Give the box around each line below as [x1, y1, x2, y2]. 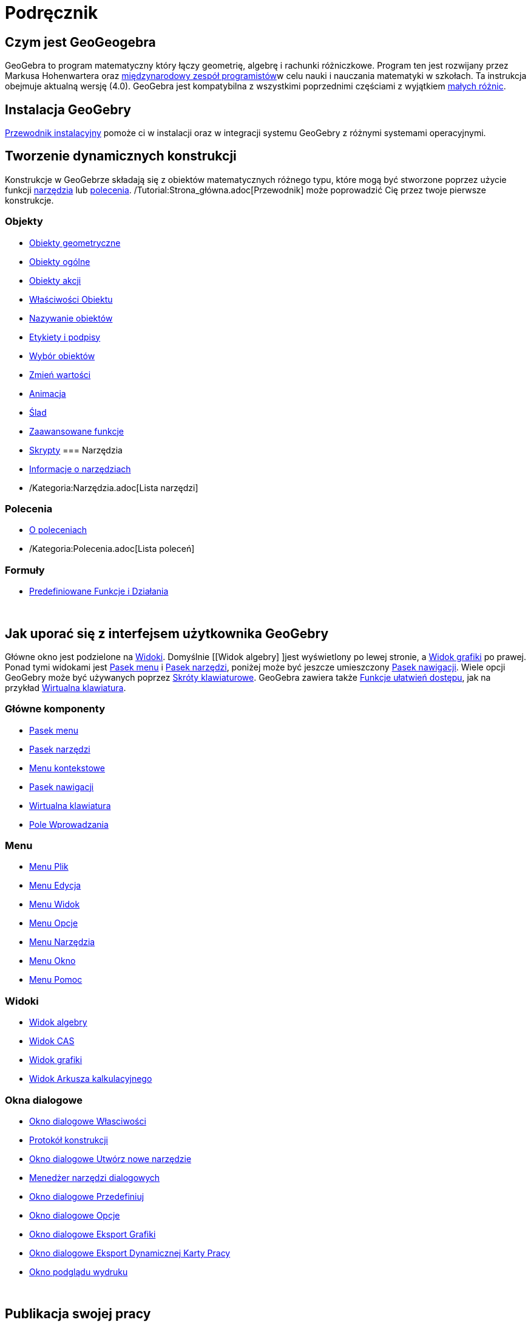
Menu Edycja [29, 880, 81, 891]
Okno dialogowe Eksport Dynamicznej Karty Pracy [29, 1247, 231, 1258]
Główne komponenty [5, 703, 105, 715]
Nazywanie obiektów [29, 312, 113, 323]
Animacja [29, 388, 66, 399]
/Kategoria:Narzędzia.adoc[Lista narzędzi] [29, 482, 198, 493]
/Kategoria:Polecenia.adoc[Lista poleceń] [29, 543, 195, 554]
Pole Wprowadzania [29, 819, 109, 830]
